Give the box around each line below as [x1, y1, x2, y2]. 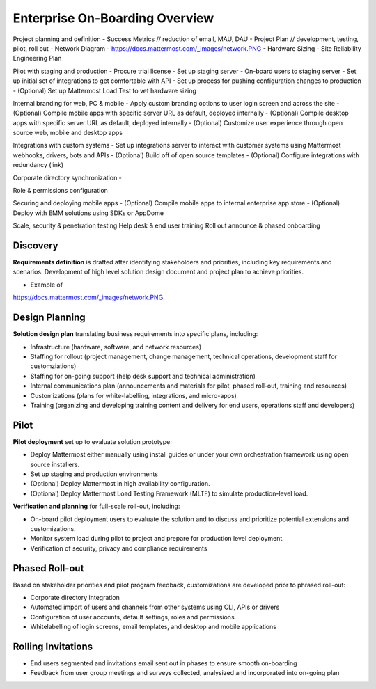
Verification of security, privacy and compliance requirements [30, 544, 207, 553]
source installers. [30, 460, 80, 468]
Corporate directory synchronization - [13, 173, 122, 182]
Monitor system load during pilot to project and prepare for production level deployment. [30, 534, 285, 543]
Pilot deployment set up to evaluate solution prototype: [13, 437, 172, 445]
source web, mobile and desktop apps [13, 129, 123, 137]
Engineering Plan [13, 54, 62, 63]
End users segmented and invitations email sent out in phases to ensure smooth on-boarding [30, 659, 297, 667]
